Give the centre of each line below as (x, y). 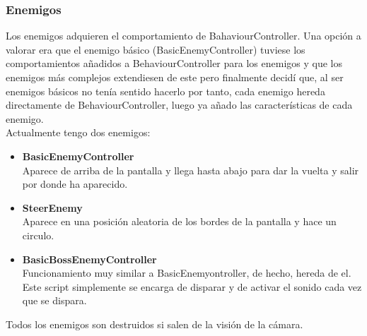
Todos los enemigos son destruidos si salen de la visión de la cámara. (155, 324)
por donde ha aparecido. (75, 184)
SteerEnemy (52, 207)
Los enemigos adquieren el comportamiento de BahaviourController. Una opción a (183, 36)
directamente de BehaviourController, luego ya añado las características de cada (179, 105)
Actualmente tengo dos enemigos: (78, 132)
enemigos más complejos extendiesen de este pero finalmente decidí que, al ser (175, 77)
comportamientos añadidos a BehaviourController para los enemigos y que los (174, 63)
